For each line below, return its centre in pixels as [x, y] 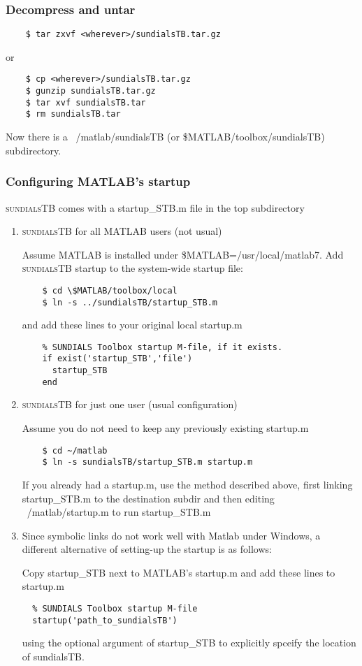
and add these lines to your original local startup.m [132, 325]
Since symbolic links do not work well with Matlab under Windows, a [171, 535]
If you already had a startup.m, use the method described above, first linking [187, 484]
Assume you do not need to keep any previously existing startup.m [165, 428]
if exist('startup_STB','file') [117, 359]
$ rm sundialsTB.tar [73, 114]
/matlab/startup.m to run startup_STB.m [119, 512]
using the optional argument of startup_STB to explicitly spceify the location [189, 643]
